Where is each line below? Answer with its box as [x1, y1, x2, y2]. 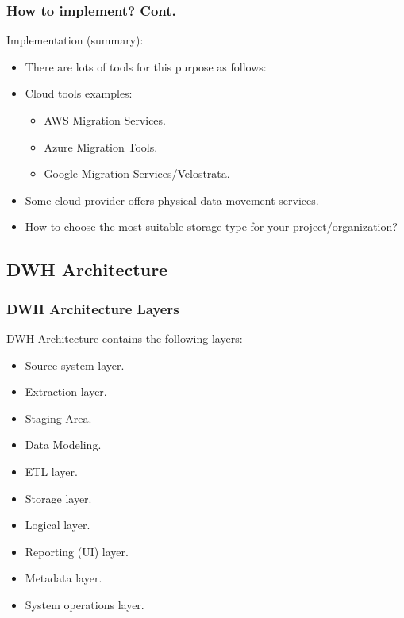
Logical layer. [25, 516, 90, 533]
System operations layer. [25, 596, 144, 612]
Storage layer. [25, 489, 92, 506]
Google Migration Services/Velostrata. [44, 165, 230, 182]
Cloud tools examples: [25, 85, 133, 102]
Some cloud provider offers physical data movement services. [25, 191, 319, 208]
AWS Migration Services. [44, 112, 166, 128]
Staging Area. [25, 409, 92, 426]
